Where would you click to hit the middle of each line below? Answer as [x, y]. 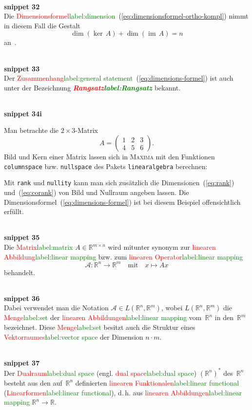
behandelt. [20, 272]
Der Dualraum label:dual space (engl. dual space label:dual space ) [100, 373]
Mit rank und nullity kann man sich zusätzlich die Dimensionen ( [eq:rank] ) [119, 183]
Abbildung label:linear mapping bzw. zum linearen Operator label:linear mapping [124, 256]
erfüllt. [14, 211]
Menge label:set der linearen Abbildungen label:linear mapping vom [103, 317]
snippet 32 [22, 6]
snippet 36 [22, 298]
